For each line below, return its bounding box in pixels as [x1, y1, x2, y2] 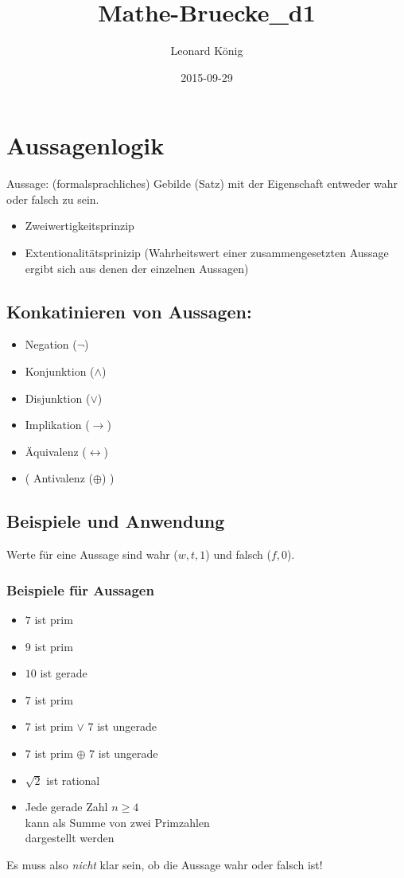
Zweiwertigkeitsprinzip [25, 217, 134, 234]
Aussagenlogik [6, 129, 165, 162]
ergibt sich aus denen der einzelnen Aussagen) [25, 259, 249, 276]
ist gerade [40, 665, 87, 681]
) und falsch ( [205, 546, 271, 563]
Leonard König [170, 42, 243, 59]
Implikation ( [25, 416, 90, 433]
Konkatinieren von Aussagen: [6, 299, 252, 323]
